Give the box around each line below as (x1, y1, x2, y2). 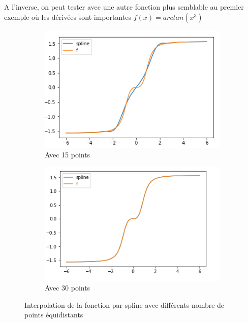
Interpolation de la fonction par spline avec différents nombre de (24, 299, 225, 310)
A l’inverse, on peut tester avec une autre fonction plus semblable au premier (4, 2, 244, 12)
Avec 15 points (45, 149, 90, 160)
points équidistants (24, 309, 83, 320)
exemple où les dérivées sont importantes (4, 11, 132, 22)
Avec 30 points (45, 282, 90, 293)
